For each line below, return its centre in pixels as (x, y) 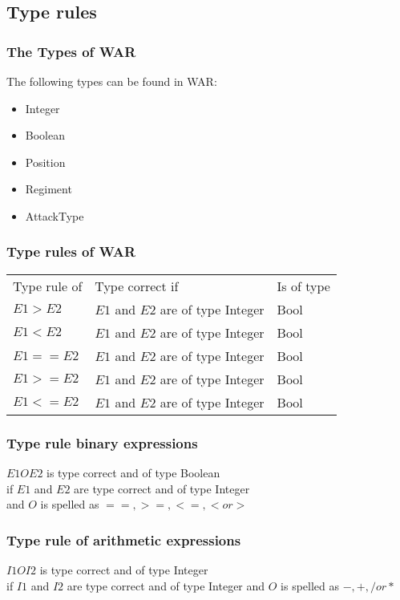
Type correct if (137, 286)
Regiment (48, 189)
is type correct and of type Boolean (133, 472)
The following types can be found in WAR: (112, 81)
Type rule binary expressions (102, 442)
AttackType (55, 215)
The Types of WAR (71, 51)
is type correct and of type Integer (124, 570)
